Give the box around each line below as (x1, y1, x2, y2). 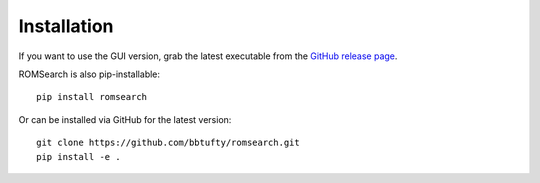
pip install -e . (36, 151, 121, 162)
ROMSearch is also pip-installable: (18, 68, 160, 80)
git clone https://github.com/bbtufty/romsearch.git (36, 137, 300, 149)
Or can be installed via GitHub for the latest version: (18, 113, 232, 125)
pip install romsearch (36, 91, 148, 103)
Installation (18, 15, 114, 37)
